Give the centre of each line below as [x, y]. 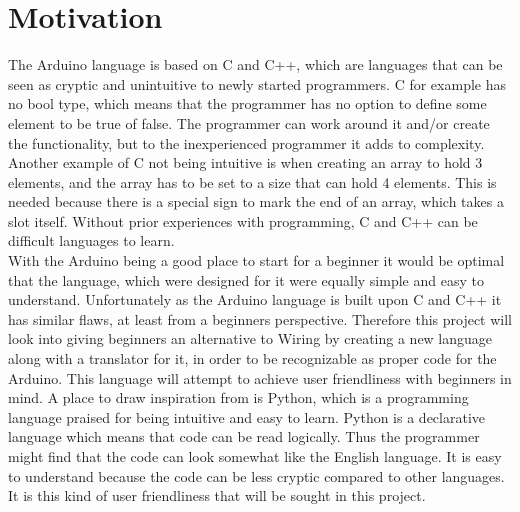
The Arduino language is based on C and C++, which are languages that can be [255, 64]
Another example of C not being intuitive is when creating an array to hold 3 [245, 162]
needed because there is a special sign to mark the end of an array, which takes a [256, 201]
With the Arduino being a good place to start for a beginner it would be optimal [256, 260]
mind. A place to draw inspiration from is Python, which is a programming [238, 397]
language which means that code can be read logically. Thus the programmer [244, 436]
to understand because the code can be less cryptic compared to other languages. [256, 475]
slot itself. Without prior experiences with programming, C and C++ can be [243, 220]
